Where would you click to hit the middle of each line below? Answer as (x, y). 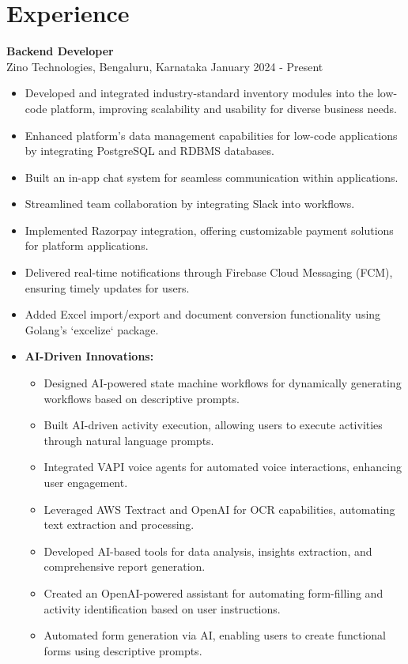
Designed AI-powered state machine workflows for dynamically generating (223, 383)
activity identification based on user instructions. (162, 608)
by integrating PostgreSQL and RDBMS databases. (149, 151)
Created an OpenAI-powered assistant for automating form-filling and (213, 592)
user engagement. (86, 482)
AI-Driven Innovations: (89, 356)
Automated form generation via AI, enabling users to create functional (215, 635)
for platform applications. (87, 245)
